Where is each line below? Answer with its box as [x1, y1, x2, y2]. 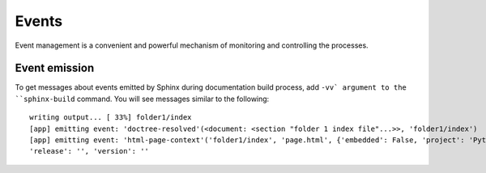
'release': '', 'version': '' [29, 146, 150, 156]
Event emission [15, 61, 95, 75]
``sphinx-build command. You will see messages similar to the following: [15, 94, 270, 103]
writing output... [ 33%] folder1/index [29, 113, 192, 122]
